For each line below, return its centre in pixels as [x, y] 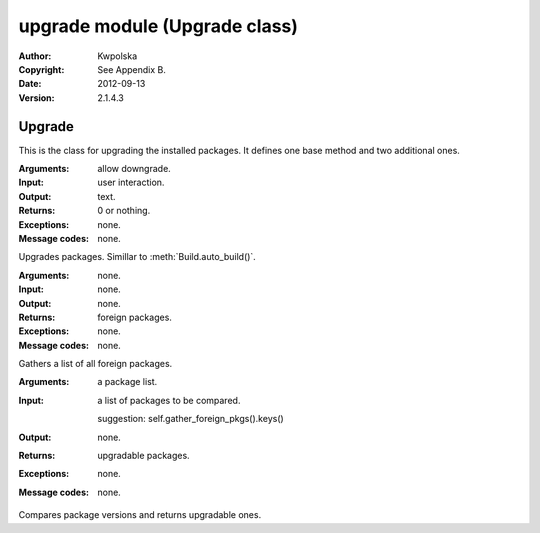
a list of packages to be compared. [169, 400]
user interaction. [131, 182]
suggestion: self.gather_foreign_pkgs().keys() [190, 419]
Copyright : [41, 69]
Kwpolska [117, 56]
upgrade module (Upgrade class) [158, 26]
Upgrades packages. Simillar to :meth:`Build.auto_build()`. [137, 257]
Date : [30, 84]
